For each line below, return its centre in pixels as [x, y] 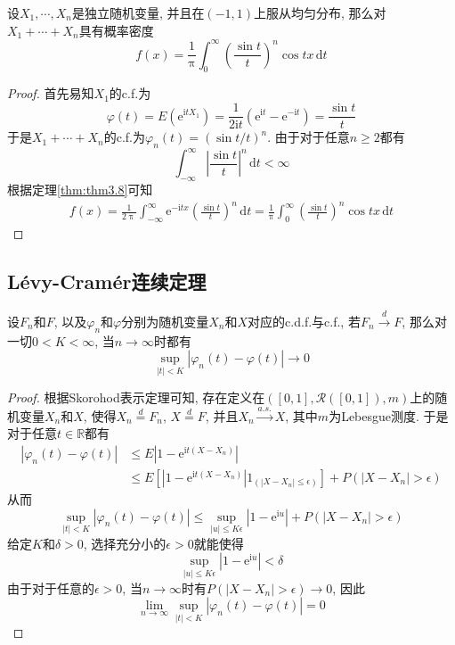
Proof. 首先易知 [51, 93]
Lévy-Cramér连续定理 [107, 281]
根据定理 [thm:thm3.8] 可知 [80, 190]
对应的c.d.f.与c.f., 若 [304, 321]
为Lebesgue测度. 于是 [389, 415]
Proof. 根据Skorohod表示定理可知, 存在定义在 [136, 397]
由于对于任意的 [51, 587]
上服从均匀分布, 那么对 [320, 12]
